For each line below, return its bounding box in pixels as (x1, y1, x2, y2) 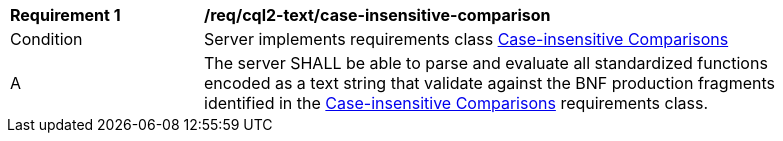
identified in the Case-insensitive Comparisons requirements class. (204, 93, 708, 113)
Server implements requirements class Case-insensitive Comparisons (204, 29, 729, 49)
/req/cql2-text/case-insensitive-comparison (204, 5, 551, 25)
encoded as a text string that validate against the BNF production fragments (204, 73, 775, 93)
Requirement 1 (10, 5, 121, 25)
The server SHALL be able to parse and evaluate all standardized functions (204, 53, 768, 73)
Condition (10, 29, 83, 49)
